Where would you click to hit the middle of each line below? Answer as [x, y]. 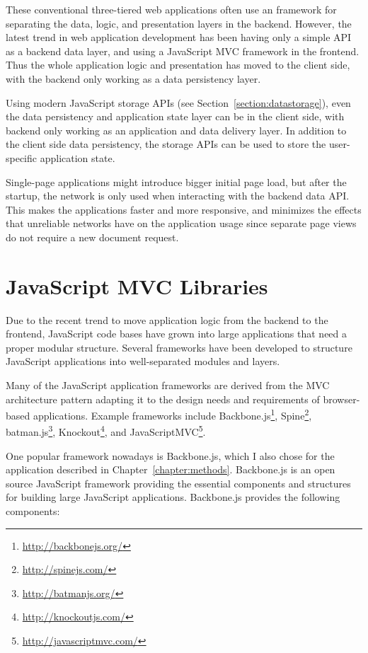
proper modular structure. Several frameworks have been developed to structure [179, 347]
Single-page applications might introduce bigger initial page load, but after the [176, 181]
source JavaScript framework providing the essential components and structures [178, 483]
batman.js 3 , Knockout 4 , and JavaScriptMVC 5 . [106, 431]
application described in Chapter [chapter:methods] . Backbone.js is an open [171, 469]
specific [22, 157]
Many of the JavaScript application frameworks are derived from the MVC [168, 385]
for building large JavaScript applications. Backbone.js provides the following [173, 497]
